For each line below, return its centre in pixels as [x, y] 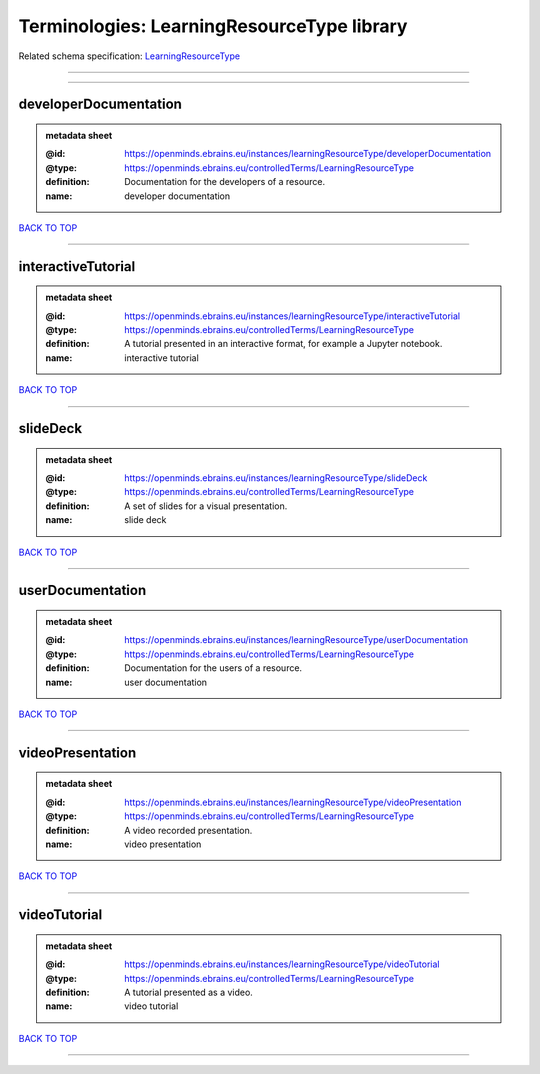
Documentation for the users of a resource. [213, 668]
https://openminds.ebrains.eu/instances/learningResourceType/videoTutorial [282, 964]
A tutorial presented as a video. [189, 992]
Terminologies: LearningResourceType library [213, 26]
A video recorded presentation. [188, 830]
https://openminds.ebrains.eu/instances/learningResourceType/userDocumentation [296, 640]
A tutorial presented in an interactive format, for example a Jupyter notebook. [283, 344]
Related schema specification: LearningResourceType [129, 56]
